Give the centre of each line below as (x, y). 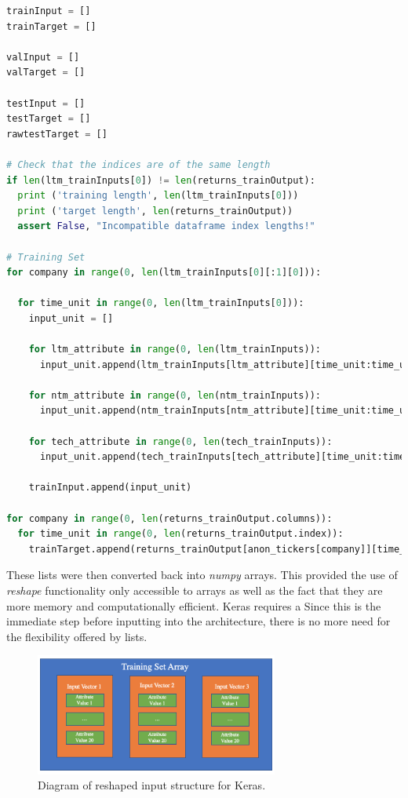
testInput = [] (46, 103)
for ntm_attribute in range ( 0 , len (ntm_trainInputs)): (175, 395)
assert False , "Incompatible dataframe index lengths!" (166, 226)
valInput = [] (43, 57)
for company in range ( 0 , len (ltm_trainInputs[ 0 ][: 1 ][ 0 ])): (164, 273)
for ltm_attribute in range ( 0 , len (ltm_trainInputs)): (175, 350)
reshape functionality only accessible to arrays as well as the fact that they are (195, 590)
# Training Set (46, 257)
